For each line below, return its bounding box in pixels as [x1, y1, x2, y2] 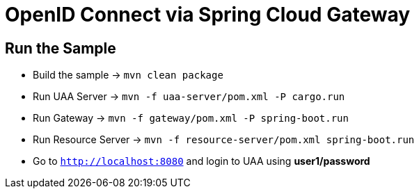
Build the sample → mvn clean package [33, 69, 223, 81]
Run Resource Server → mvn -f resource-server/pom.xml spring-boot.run [33, 134, 415, 146]
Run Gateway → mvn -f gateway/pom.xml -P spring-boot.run [33, 112, 349, 124]
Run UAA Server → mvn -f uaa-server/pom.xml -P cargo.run [33, 90, 345, 103]
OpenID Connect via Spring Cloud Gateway [5, 3, 411, 26]
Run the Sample [5, 39, 116, 57]
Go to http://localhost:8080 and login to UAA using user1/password [33, 155, 370, 168]
